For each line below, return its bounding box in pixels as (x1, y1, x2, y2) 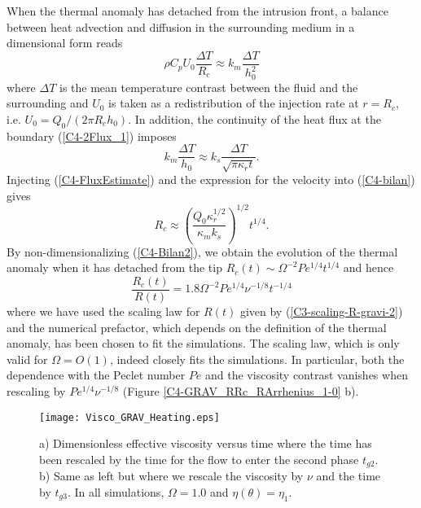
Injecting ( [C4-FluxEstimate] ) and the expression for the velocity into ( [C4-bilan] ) (7, 171, 415, 188)
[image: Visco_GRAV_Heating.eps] (39, 411, 220, 423)
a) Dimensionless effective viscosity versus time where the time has (39, 435, 372, 452)
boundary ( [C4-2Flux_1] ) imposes (7, 127, 177, 144)
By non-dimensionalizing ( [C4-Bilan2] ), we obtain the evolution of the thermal (7, 243, 398, 260)
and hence (343, 259, 394, 276)
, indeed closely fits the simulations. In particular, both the (109, 350, 405, 367)
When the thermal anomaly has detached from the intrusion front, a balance (7, 2, 388, 19)
